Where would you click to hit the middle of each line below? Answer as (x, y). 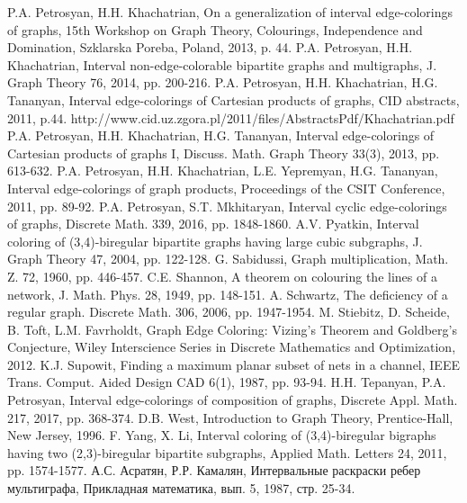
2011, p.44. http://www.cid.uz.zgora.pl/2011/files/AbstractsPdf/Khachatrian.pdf (231, 117)
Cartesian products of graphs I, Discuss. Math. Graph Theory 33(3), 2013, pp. (224, 153)
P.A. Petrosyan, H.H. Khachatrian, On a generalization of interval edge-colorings (230, 12)
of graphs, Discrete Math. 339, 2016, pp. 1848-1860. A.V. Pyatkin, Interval (213, 224)
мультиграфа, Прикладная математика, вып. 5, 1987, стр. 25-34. (181, 488)
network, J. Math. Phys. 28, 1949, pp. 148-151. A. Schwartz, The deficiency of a (228, 294)
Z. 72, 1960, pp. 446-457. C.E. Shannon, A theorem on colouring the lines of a (222, 276)
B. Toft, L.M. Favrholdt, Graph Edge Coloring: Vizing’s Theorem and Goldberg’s (232, 329)
